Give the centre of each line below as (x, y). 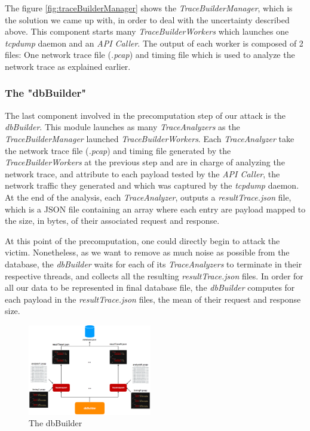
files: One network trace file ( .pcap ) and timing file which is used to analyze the (150, 55)
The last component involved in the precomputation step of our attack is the (145, 115)
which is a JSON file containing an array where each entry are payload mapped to (155, 209)
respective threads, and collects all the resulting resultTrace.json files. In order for (154, 275)
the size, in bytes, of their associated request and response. (112, 221)
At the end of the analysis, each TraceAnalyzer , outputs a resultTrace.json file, (148, 197)
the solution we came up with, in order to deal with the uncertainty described (147, 19)
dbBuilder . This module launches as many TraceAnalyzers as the (122, 127)
